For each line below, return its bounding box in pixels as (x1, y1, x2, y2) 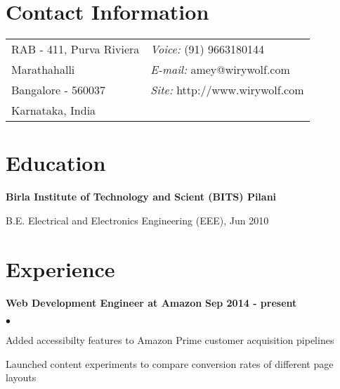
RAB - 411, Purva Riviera (11, 41, 140, 58)
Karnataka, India (11, 102, 96, 119)
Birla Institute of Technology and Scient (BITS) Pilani (6, 189, 277, 204)
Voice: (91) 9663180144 (150, 41, 264, 58)
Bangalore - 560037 (11, 82, 106, 98)
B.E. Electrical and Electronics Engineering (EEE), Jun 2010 (6, 212, 269, 227)
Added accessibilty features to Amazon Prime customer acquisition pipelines (6, 333, 334, 347)
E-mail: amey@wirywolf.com (150, 61, 290, 78)
